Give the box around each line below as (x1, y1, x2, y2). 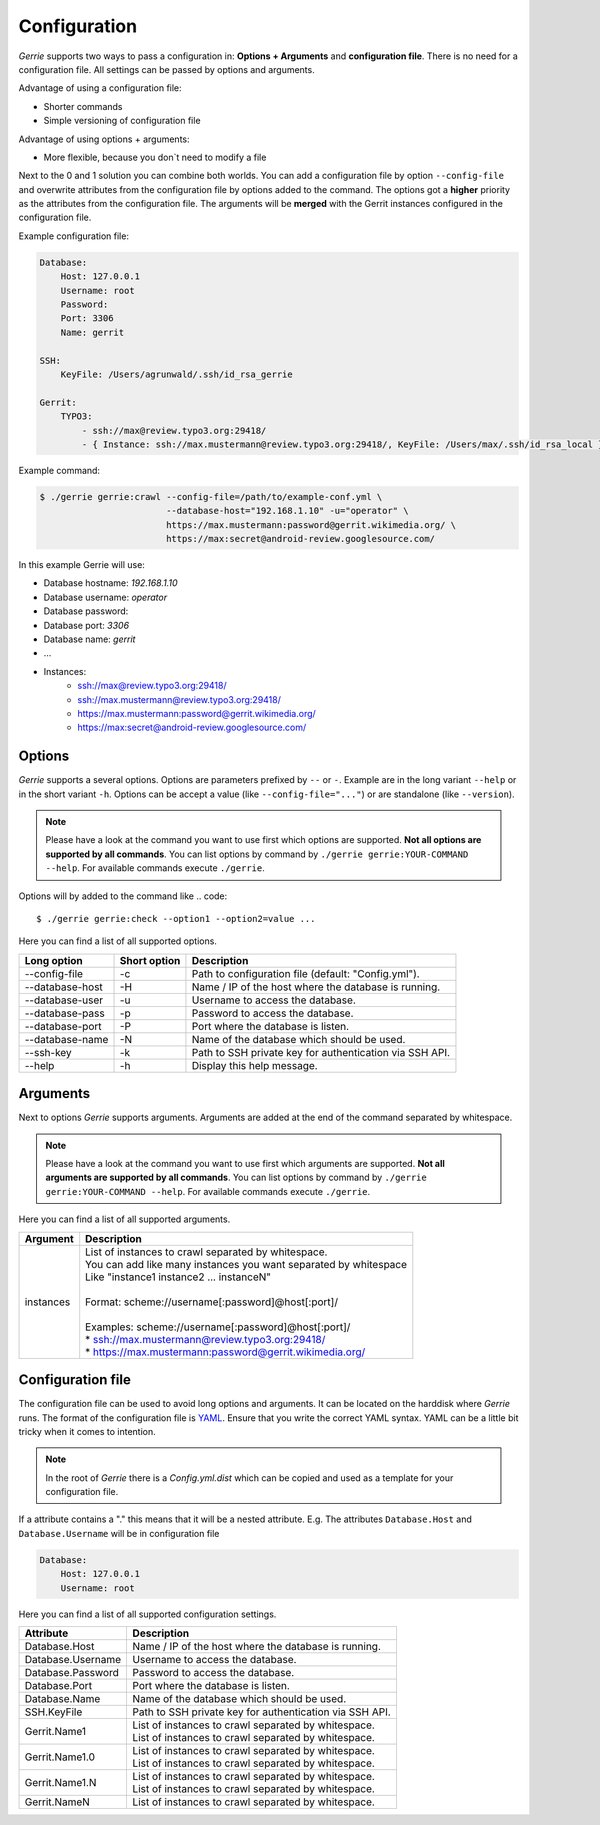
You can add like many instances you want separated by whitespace (85, 1257, 408, 1271)
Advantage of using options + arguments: (18, 133, 190, 145)
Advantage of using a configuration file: (18, 82, 182, 94)
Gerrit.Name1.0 (24, 1750, 95, 1764)
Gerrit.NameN (24, 1795, 90, 1809)
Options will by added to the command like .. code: (18, 890, 228, 902)
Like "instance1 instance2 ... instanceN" (85, 1270, 272, 1284)
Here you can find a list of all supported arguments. (18, 1213, 231, 1225)
